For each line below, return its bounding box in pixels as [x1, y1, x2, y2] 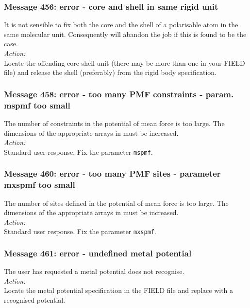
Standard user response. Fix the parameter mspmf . [4, 146, 153, 157]
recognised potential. [4, 294, 66, 305]
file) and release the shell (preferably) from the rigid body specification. [4, 67, 217, 77]
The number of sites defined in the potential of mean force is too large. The [4, 198, 229, 208]
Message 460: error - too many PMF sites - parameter [4, 167, 221, 180]
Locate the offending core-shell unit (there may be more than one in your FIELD [4, 57, 245, 68]
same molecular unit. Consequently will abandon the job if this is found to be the [4, 29, 247, 39]
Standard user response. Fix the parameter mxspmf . [4, 226, 156, 236]
